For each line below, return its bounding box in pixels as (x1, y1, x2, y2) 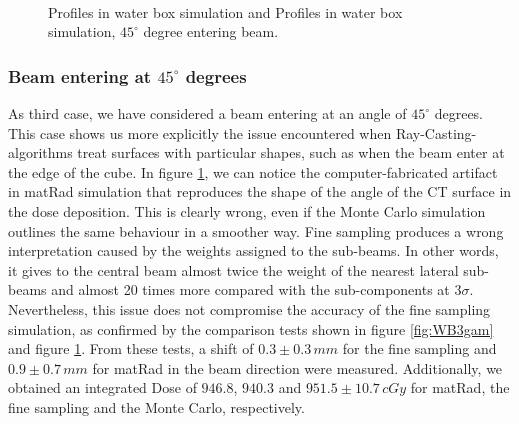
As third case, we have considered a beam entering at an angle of (8, 103, 407, 123)
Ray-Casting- (395, 122, 477, 143)
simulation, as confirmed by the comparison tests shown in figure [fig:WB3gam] (8, 318, 494, 339)
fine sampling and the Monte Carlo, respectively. (8, 396, 305, 417)
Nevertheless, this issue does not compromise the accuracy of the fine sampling (8, 298, 491, 319)
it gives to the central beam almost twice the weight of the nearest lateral (8, 259, 459, 280)
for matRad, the (410, 377, 510, 398)
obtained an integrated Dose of (8, 377, 197, 398)
